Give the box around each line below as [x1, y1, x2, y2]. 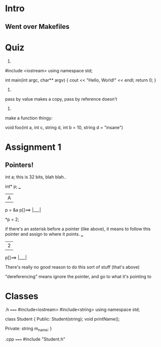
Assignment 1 [5, 141, 62, 152]
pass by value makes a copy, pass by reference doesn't [5, 96, 117, 102]
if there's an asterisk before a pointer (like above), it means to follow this [5, 226, 151, 232]
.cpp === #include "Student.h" [5, 336, 66, 342]
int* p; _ [5, 183, 21, 189]
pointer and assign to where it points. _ [5, 231, 83, 237]
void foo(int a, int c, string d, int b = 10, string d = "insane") [5, 124, 123, 130]
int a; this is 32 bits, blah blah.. [5, 174, 67, 180]
